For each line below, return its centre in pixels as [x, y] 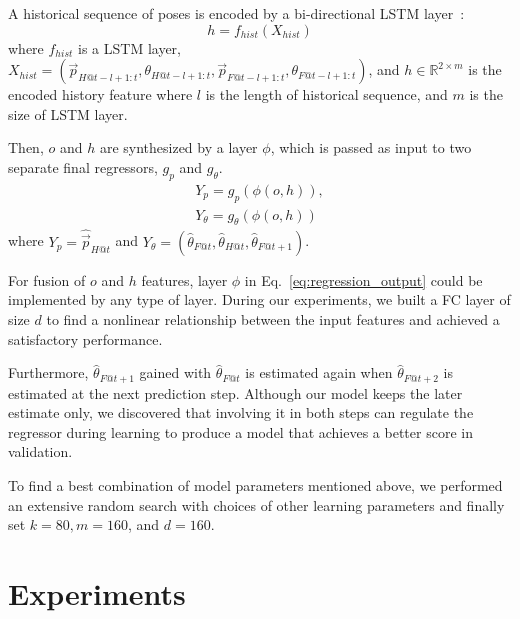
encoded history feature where [100, 94]
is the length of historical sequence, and [326, 94]
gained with [175, 372]
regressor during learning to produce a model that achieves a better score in [240, 431]
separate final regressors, [83, 166]
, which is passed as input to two [371, 147]
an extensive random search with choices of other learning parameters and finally [256, 504]
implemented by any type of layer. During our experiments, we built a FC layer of [259, 299]
